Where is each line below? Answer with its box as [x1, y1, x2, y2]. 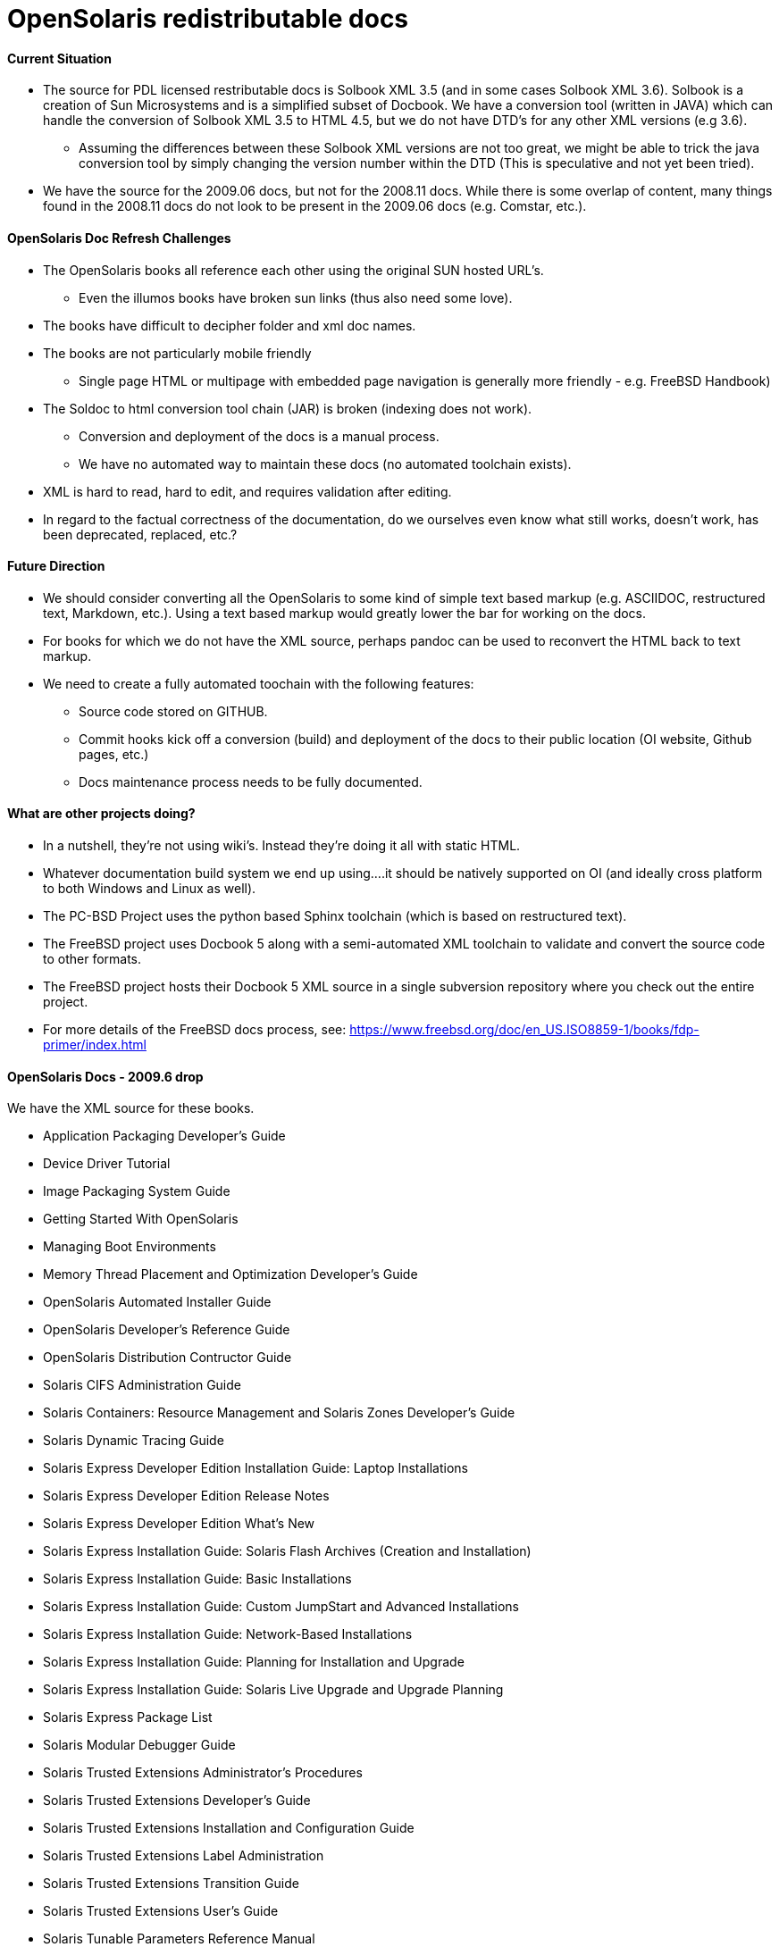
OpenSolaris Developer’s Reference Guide [43, 1322, 290, 1338]
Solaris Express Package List [43, 1709, 213, 1726]
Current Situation [7, 50, 112, 66]
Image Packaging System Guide [43, 1183, 230, 1199]
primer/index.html [43, 1037, 147, 1053]
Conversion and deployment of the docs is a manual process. [79, 428, 440, 444]
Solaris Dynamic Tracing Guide [43, 1433, 224, 1449]
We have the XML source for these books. [7, 1100, 255, 1116]
